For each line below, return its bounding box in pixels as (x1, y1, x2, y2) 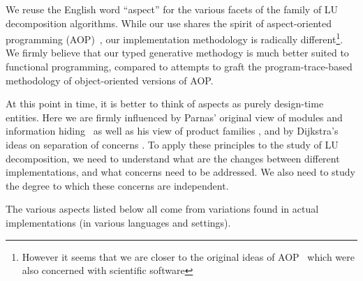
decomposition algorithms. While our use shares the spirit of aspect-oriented (6, 15, 332, 30)
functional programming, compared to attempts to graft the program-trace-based (6, 59, 353, 74)
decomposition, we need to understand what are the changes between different (6, 151, 340, 165)
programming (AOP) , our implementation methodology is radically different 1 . (6, 30, 343, 46)
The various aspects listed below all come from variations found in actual (6, 202, 319, 216)
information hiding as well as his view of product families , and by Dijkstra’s (6, 123, 339, 138)
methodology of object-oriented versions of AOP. (6, 73, 214, 87)
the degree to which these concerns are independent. (6, 178, 229, 192)
